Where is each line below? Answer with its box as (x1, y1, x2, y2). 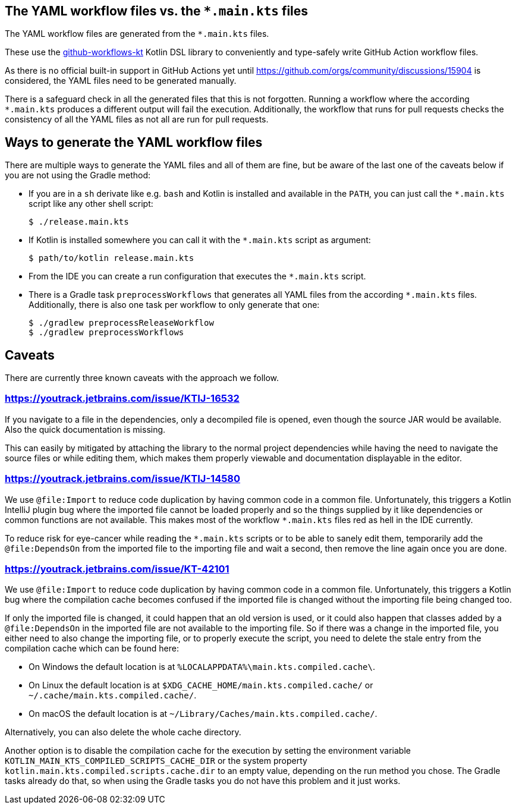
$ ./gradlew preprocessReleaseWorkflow (29, 318, 214, 328)
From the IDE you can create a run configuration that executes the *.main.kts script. (29, 271, 366, 282)
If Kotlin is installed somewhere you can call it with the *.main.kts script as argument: (29, 235, 371, 245)
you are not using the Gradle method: (5, 170, 151, 181)
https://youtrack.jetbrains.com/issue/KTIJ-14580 (5, 473, 241, 485)
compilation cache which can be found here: (5, 643, 179, 654)
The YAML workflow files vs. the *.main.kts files (5, 4, 309, 18)
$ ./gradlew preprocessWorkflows (29, 328, 184, 338)
